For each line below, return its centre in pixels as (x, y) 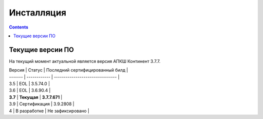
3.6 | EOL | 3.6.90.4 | (30, 90)
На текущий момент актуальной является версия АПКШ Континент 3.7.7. (85, 61)
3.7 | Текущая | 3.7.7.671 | (36, 97)
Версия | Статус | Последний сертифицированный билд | (69, 70)
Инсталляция (38, 13)
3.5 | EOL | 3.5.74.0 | (29, 84)
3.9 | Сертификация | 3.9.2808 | (42, 104)
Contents (19, 27)
